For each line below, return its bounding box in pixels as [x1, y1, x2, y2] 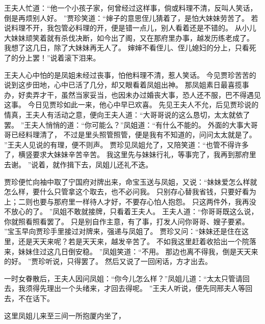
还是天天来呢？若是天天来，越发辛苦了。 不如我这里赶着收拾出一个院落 [18, 236, 256, 247]
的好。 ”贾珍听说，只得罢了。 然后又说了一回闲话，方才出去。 [4, 256, 212, 267]
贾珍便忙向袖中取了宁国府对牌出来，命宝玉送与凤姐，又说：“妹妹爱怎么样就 [4, 176, 257, 187]
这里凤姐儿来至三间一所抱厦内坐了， [4, 310, 125, 320]
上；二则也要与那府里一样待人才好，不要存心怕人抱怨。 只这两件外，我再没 [4, 196, 256, 207]
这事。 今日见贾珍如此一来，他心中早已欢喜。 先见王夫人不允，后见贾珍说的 [4, 99, 259, 110]
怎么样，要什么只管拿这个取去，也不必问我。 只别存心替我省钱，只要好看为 [4, 186, 256, 197]
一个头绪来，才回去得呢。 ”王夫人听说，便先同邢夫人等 [61, 283, 246, 293]
